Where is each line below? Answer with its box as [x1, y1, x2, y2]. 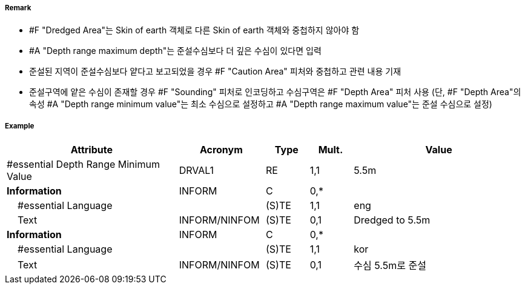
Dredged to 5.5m [354, 214, 431, 227]
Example [5, 121, 35, 130]
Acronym [199, 144, 243, 156]
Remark [5, 4, 31, 12]
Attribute [70, 144, 113, 156]
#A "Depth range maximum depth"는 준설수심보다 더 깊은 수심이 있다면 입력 [29, 45, 322, 56]
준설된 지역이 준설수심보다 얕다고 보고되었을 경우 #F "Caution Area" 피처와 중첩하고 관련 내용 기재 [29, 66, 401, 77]
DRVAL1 [179, 164, 214, 177]
